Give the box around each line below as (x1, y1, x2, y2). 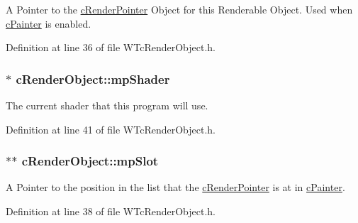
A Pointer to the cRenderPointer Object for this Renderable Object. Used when (6, 2, 353, 16)
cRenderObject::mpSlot (21, 152, 159, 170)
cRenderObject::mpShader (16, 70, 170, 87)
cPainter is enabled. (6, 16, 91, 31)
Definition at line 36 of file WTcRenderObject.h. (6, 40, 216, 55)
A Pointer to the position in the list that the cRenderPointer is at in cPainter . (6, 180, 345, 195)
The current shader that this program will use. (6, 98, 208, 112)
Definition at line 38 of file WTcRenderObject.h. (6, 204, 216, 218)
